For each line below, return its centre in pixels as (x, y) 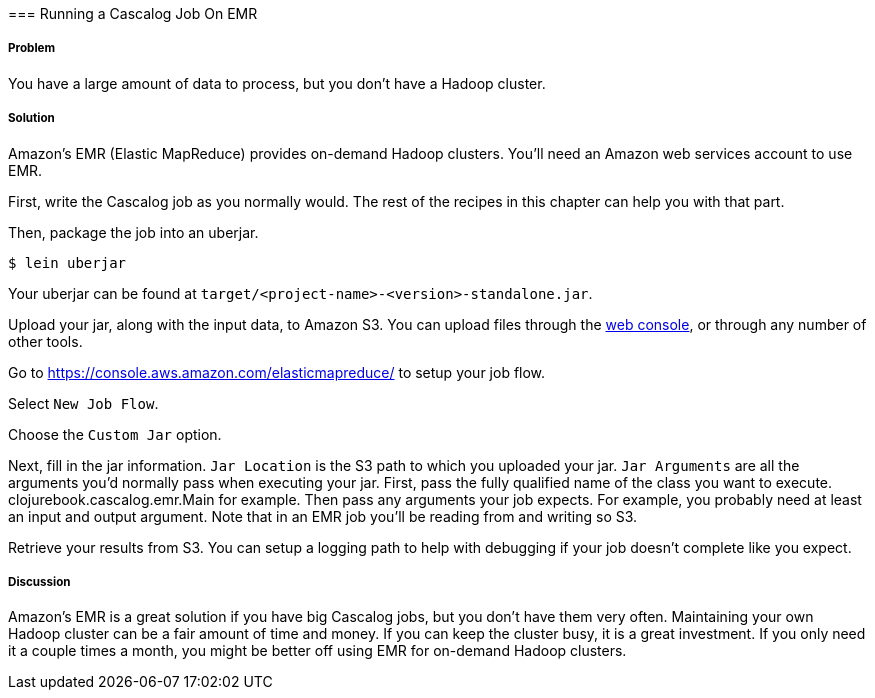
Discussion (39, 581)
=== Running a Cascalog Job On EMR (133, 13)
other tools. (45, 341)
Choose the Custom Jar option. (115, 434)
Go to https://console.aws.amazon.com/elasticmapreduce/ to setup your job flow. (277, 372)
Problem (32, 48)
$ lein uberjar (67, 262)
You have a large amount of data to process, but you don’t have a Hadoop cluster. (277, 83)
